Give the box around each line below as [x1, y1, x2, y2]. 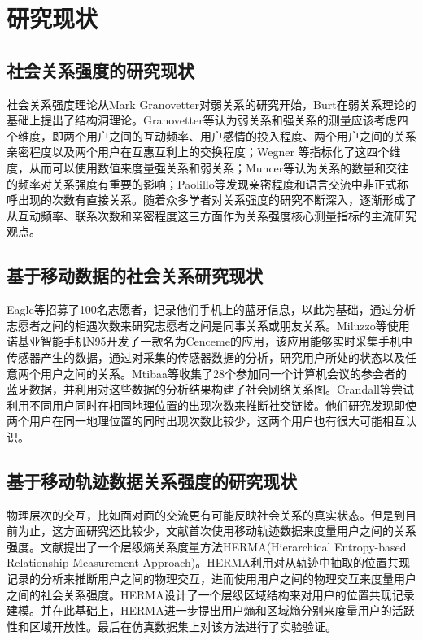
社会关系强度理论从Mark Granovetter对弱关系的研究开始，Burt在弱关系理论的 [7, 95, 416, 112]
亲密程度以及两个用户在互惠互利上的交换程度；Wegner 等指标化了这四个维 [7, 143, 401, 160]
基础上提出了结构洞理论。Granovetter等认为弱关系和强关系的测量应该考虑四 [7, 111, 408, 128]
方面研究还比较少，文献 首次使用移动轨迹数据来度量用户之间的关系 [63, 522, 416, 539]
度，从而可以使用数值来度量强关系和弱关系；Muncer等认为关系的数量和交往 [7, 159, 409, 176]
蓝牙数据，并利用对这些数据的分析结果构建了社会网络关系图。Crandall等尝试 [7, 381, 414, 398]
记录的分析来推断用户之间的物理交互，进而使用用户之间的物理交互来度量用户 [7, 570, 416, 587]
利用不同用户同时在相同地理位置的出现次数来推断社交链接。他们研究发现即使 [7, 396, 416, 413]
